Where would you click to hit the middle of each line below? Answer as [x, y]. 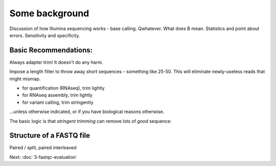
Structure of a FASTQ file [50, 136]
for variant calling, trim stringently [58, 102]
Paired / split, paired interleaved [43, 148]
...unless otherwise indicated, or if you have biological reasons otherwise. [87, 112]
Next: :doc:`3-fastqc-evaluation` [43, 157]
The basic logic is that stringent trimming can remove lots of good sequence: [90, 121]
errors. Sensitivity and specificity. [45, 35]
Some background [49, 13]
